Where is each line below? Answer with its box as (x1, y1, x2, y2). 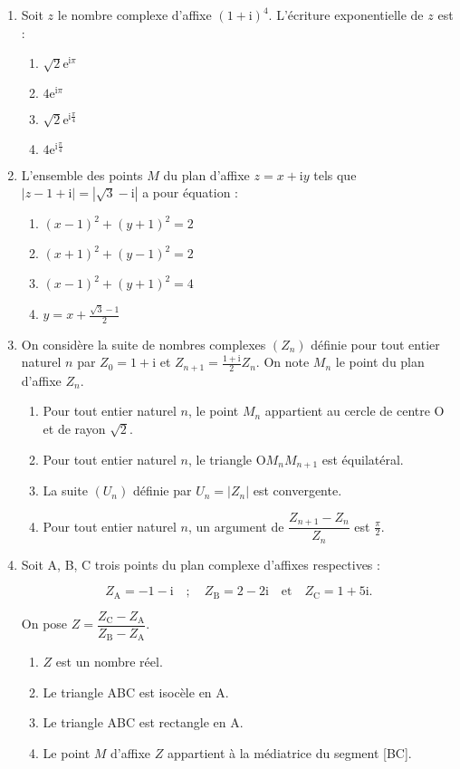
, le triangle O (188, 449, 266, 468)
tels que (313, 165, 357, 184)
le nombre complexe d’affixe (57, 5, 212, 24)
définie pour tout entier (311, 334, 440, 353)
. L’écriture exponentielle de (268, 5, 424, 24)
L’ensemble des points (21, 165, 143, 184)
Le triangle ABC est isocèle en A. (43, 682, 229, 701)
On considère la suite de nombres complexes (21, 334, 266, 353)
